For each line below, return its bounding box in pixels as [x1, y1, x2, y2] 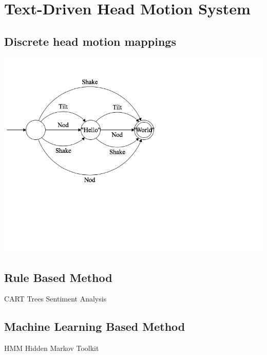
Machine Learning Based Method [4, 318, 185, 334]
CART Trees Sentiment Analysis [4, 293, 107, 304]
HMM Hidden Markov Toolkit [4, 343, 99, 353]
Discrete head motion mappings [4, 33, 176, 49]
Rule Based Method [4, 269, 112, 285]
